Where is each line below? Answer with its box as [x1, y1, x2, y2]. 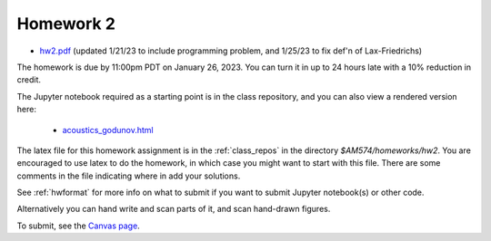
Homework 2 [16, 14, 115, 34]
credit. [16, 74, 41, 85]
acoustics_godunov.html [62, 124, 154, 135]
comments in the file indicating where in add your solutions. [16, 170, 241, 181]
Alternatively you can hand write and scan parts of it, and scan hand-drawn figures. [16, 204, 331, 215]
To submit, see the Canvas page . [16, 220, 140, 231]
